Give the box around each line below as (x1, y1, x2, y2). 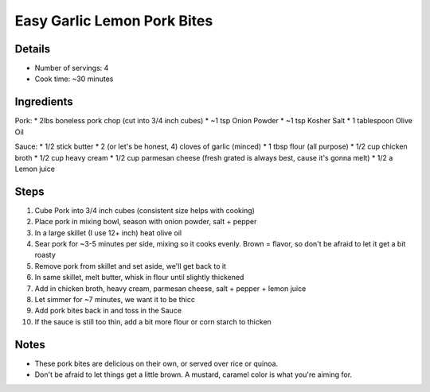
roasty (34, 250, 56, 260)
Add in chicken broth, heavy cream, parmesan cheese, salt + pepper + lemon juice (34, 283, 307, 293)
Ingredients (14, 95, 73, 109)
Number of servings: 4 (34, 64, 109, 73)
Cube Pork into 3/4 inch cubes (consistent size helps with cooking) (34, 205, 255, 215)
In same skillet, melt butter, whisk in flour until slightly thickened (34, 273, 244, 282)
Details (14, 42, 51, 56)
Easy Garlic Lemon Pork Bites (14, 12, 213, 29)
